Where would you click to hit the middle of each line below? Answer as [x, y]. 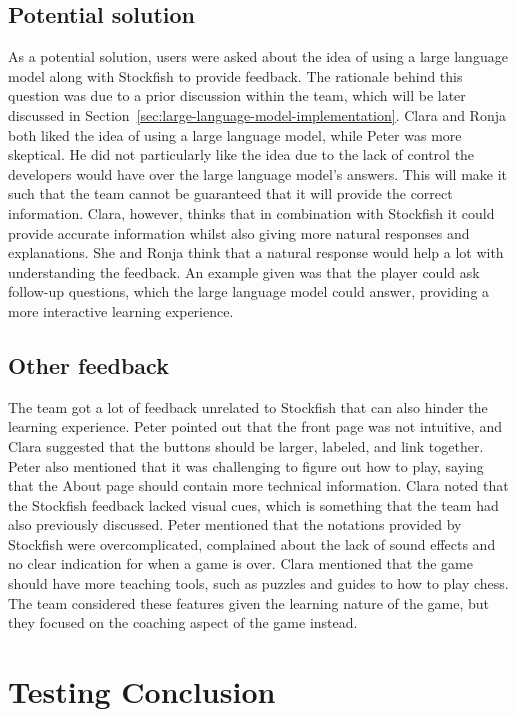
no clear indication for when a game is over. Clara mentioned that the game [240, 563]
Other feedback [88, 364]
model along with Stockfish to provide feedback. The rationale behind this [235, 75]
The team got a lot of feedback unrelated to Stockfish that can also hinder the [248, 406]
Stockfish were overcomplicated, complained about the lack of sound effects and [252, 543]
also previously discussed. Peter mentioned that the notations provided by [235, 524]
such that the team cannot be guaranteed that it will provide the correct [230, 193]
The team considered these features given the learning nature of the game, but [249, 602]
